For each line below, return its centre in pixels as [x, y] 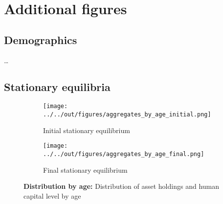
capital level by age [52, 195]
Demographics [41, 39]
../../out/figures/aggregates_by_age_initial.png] [127, 115]
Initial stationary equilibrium [87, 130]
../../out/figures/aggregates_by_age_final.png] [124, 154]
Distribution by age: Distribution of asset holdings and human [122, 186]
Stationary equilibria [57, 86]
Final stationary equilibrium [85, 170]
